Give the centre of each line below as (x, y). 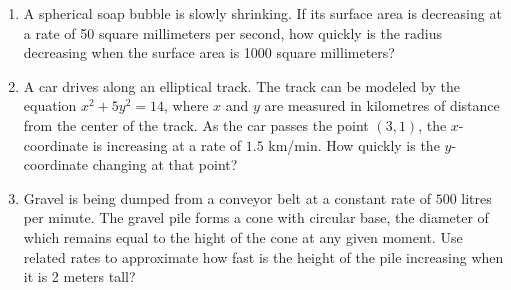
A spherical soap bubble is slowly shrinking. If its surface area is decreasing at (262, 13)
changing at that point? (165, 164)
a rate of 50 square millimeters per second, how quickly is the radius (233, 32)
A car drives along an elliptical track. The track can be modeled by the (241, 85)
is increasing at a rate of (167, 144)
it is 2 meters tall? (79, 276)
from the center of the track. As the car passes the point (196, 124)
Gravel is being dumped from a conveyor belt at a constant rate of (227, 197)
